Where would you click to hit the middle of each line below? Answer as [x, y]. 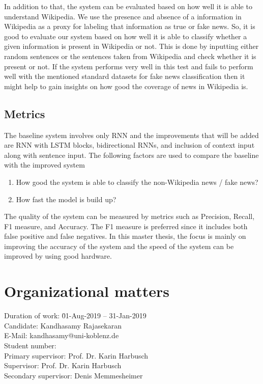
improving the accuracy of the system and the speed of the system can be [119, 246]
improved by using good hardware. [58, 256]
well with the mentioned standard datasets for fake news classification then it [125, 76]
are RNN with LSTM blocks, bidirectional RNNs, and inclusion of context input [129, 145]
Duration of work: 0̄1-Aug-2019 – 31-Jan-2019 [75, 316]
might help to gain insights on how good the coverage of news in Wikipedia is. [126, 86]
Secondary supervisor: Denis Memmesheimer [74, 375]
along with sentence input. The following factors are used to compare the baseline [131, 155]
